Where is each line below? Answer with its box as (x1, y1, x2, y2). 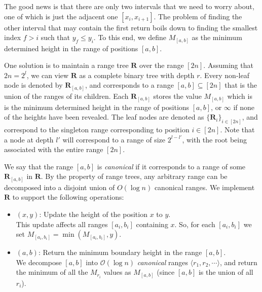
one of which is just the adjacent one (4, 11, 118, 21)
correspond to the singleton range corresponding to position (4, 124, 190, 134)
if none (233, 101, 255, 112)
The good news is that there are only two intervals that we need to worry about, (4, 1, 254, 11)
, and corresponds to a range (85, 80, 174, 90)
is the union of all (198, 267, 253, 277)
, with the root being (182, 134, 247, 144)
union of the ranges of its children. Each (4, 91, 129, 101)
